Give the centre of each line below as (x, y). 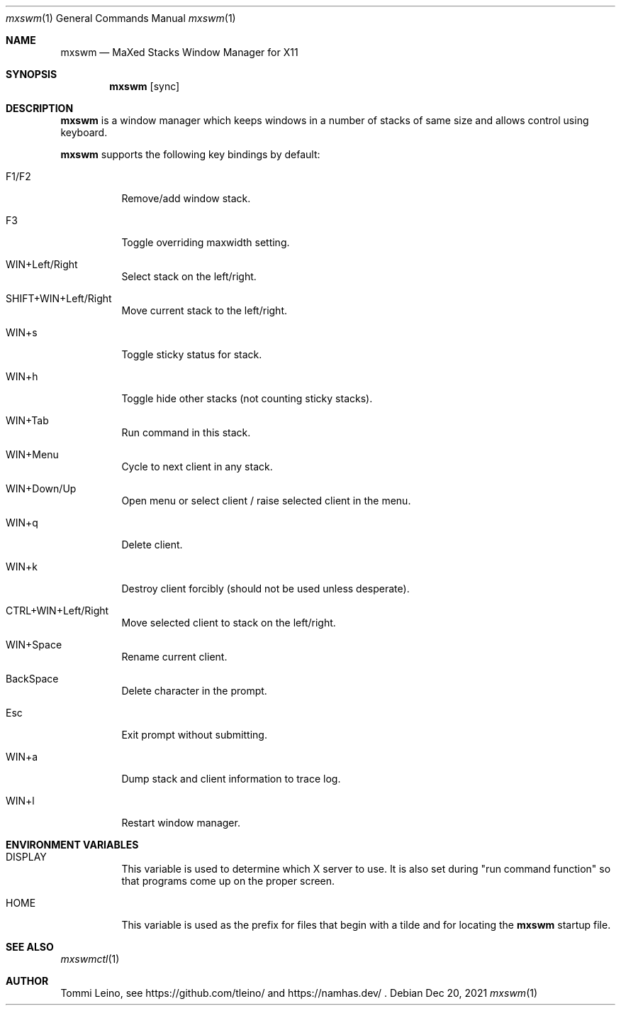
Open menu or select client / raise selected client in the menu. (266, 501)
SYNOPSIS (32, 74)
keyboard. (84, 132)
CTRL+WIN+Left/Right (57, 611)
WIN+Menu (32, 454)
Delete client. (152, 545)
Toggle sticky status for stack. (192, 354)
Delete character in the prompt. (194, 691)
